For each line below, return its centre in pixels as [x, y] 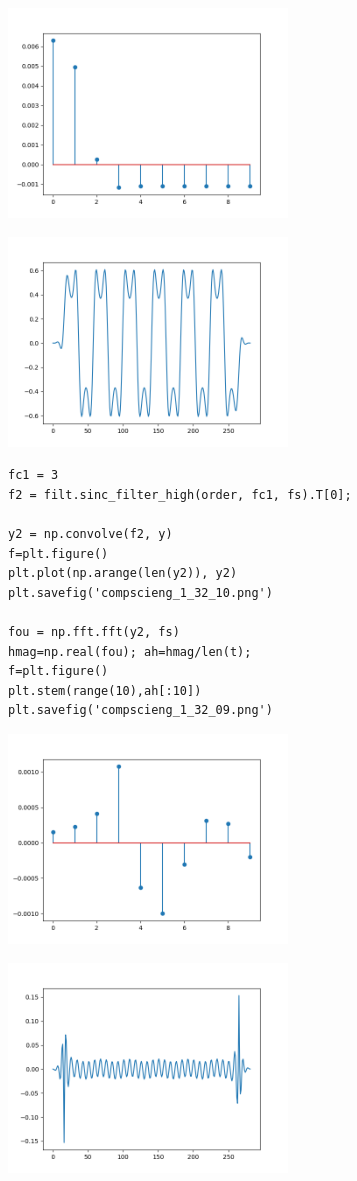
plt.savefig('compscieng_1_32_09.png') [140, 710]
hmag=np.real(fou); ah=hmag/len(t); [130, 651]
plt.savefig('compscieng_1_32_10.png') [140, 592]
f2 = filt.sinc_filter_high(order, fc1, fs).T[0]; [180, 494]
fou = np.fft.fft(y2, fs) [94, 631]
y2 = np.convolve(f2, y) [90, 533]
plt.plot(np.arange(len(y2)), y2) [123, 573]
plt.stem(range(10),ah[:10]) [105, 690]
